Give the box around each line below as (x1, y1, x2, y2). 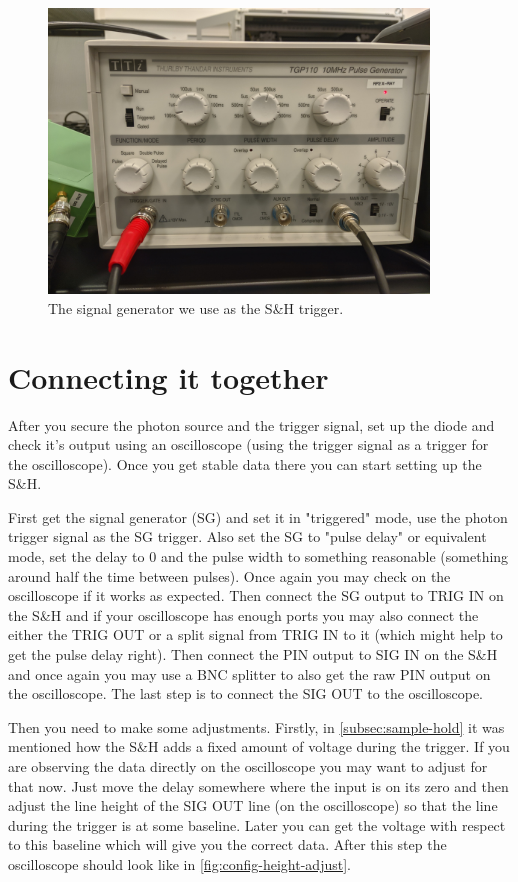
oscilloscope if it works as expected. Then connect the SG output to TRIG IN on (8, 585, 504, 606)
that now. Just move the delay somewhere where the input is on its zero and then (8, 775, 509, 796)
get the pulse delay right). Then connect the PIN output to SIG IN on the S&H (8, 644, 498, 665)
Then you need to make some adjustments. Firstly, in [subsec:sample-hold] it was (8, 716, 505, 737)
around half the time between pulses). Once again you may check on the (8, 565, 451, 586)
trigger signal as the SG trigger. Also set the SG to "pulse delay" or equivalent (8, 526, 487, 547)
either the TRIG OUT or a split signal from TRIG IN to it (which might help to (8, 624, 503, 645)
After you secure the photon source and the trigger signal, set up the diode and (8, 414, 495, 435)
